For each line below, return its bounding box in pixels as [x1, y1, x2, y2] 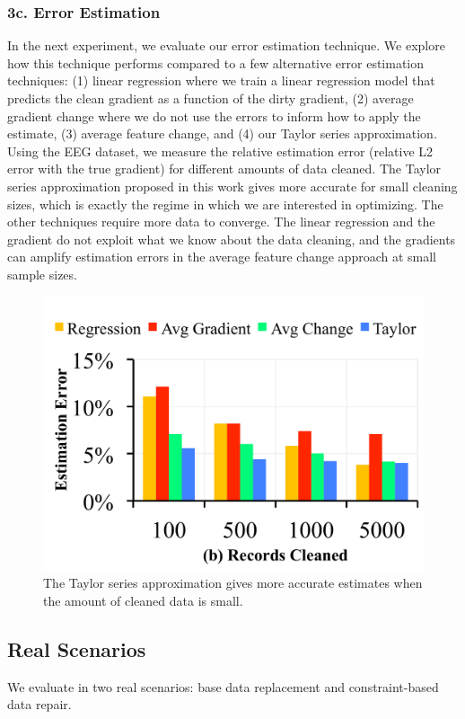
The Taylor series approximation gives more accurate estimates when [43, 573, 423, 592]
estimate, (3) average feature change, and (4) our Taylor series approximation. [7, 124, 437, 143]
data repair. [7, 695, 72, 714]
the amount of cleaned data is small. [43, 590, 243, 609]
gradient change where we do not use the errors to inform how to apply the [7, 106, 421, 125]
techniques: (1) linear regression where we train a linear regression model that [7, 71, 435, 90]
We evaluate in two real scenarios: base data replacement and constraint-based [7, 677, 439, 696]
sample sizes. [7, 264, 77, 283]
